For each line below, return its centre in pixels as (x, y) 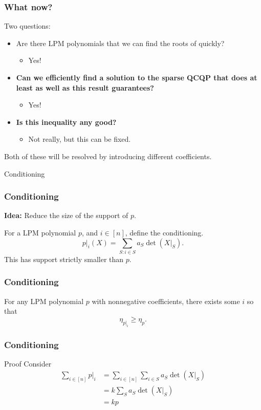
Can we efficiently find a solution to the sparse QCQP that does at (137, 77)
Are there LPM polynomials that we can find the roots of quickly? (120, 43)
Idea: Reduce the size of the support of (66, 215)
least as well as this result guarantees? (85, 87)
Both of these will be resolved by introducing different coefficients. (108, 156)
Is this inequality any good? (66, 122)
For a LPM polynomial (40, 232)
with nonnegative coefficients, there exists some (166, 301)
